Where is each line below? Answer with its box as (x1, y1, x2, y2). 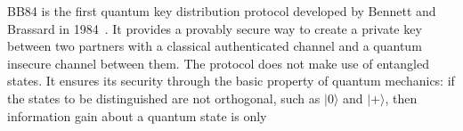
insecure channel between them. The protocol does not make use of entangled (7, 53, 429, 72)
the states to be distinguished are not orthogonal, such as (7, 88, 321, 107)
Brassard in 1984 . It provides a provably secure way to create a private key (7, 19, 422, 37)
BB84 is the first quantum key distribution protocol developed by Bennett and (7, 2, 436, 20)
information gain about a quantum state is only (7, 106, 267, 125)
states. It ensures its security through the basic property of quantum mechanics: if (7, 71, 455, 90)
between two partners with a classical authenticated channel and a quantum (7, 37, 422, 55)
